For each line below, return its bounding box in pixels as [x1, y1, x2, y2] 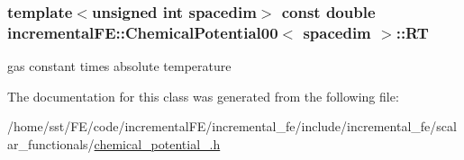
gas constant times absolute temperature [7, 57, 232, 76]
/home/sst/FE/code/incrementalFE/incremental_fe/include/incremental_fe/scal [7, 117, 457, 136]
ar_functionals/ [7, 134, 95, 153]
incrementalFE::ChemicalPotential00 [7, 21, 278, 43]
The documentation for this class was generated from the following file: [7, 86, 399, 105]
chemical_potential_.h [94, 134, 221, 153]
